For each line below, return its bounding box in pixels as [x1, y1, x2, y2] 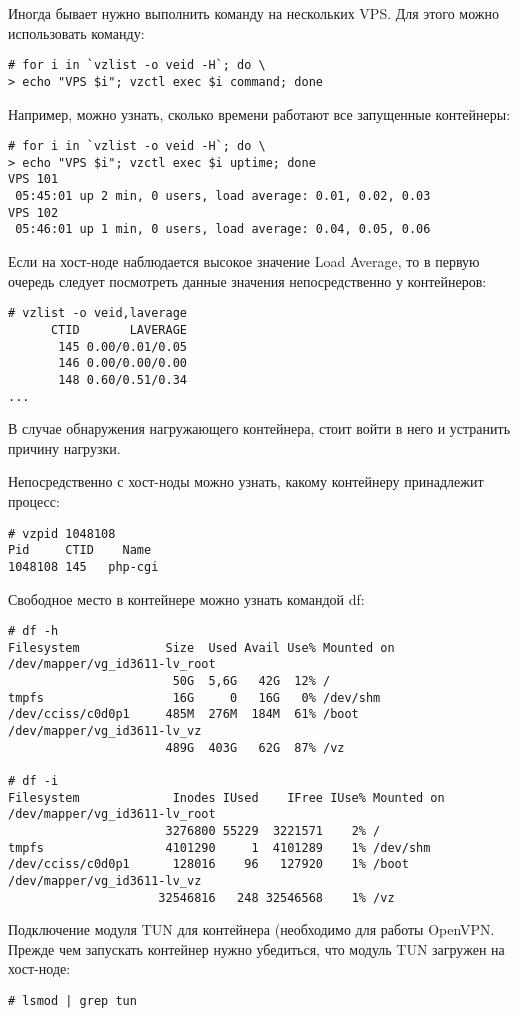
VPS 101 [8, 172, 59, 187]
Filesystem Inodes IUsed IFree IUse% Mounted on [8, 790, 445, 805]
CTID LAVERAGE [50, 322, 187, 337]
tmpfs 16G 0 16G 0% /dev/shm [8, 690, 381, 705]
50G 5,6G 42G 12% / [172, 674, 331, 689]
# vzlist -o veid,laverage [8, 306, 187, 321]
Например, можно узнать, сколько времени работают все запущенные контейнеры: [8, 103, 511, 124]
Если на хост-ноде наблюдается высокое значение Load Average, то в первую [8, 251, 480, 272]
